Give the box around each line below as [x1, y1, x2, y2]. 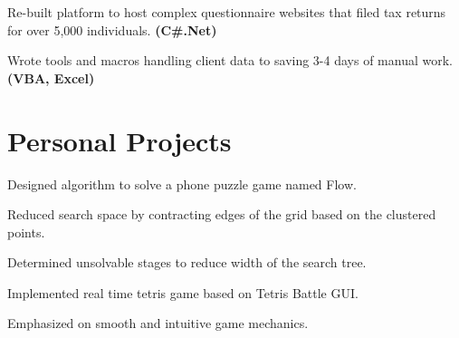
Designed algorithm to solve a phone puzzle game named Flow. [7, 174, 357, 193]
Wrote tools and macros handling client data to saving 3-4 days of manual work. [7, 51, 453, 70]
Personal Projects [7, 121, 232, 159]
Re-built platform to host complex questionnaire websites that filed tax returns [7, 3, 446, 21]
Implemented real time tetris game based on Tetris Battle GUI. [7, 283, 359, 302]
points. [7, 222, 45, 241]
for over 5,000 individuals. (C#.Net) [7, 20, 217, 39]
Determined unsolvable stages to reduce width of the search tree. [7, 253, 367, 272]
